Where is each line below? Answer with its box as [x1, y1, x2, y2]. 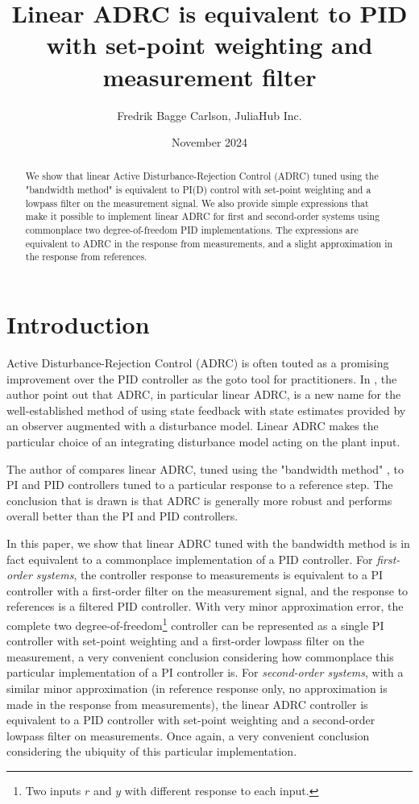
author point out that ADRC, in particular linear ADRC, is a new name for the [6, 386, 401, 403]
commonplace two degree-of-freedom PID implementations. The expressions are [25, 223, 359, 237]
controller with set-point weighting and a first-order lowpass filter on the [6, 632, 364, 649]
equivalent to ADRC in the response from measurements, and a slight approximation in [25, 236, 393, 250]
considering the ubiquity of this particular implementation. [6, 743, 297, 760]
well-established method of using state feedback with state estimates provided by [6, 401, 406, 418]
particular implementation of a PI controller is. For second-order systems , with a [6, 664, 404, 681]
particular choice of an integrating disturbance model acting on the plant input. [6, 433, 400, 450]
